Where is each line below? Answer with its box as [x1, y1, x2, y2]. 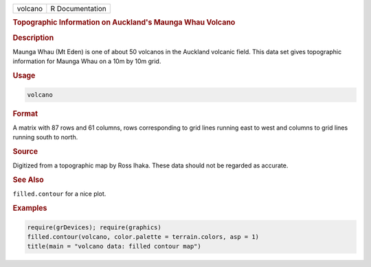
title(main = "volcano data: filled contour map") [27, 242, 202, 251]
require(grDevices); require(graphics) [27, 223, 161, 231]
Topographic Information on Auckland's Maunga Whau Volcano [12, 18, 236, 27]
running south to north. [12, 133, 78, 141]
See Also [12, 175, 44, 185]
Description [12, 33, 54, 43]
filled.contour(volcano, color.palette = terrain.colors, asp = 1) [27, 233, 260, 240]
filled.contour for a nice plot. [12, 189, 106, 198]
